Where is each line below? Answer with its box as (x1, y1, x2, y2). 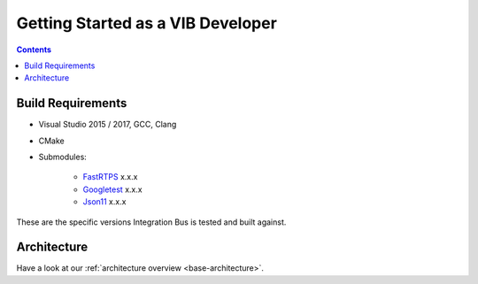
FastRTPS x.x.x (82, 172, 138, 182)
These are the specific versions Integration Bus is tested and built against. (16, 217, 287, 227)
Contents (16, 44, 52, 55)
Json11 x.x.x (82, 196, 127, 207)
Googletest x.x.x (82, 184, 143, 195)
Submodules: (38, 151, 88, 163)
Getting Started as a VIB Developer (16, 13, 278, 33)
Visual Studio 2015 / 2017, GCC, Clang (38, 119, 177, 130)
